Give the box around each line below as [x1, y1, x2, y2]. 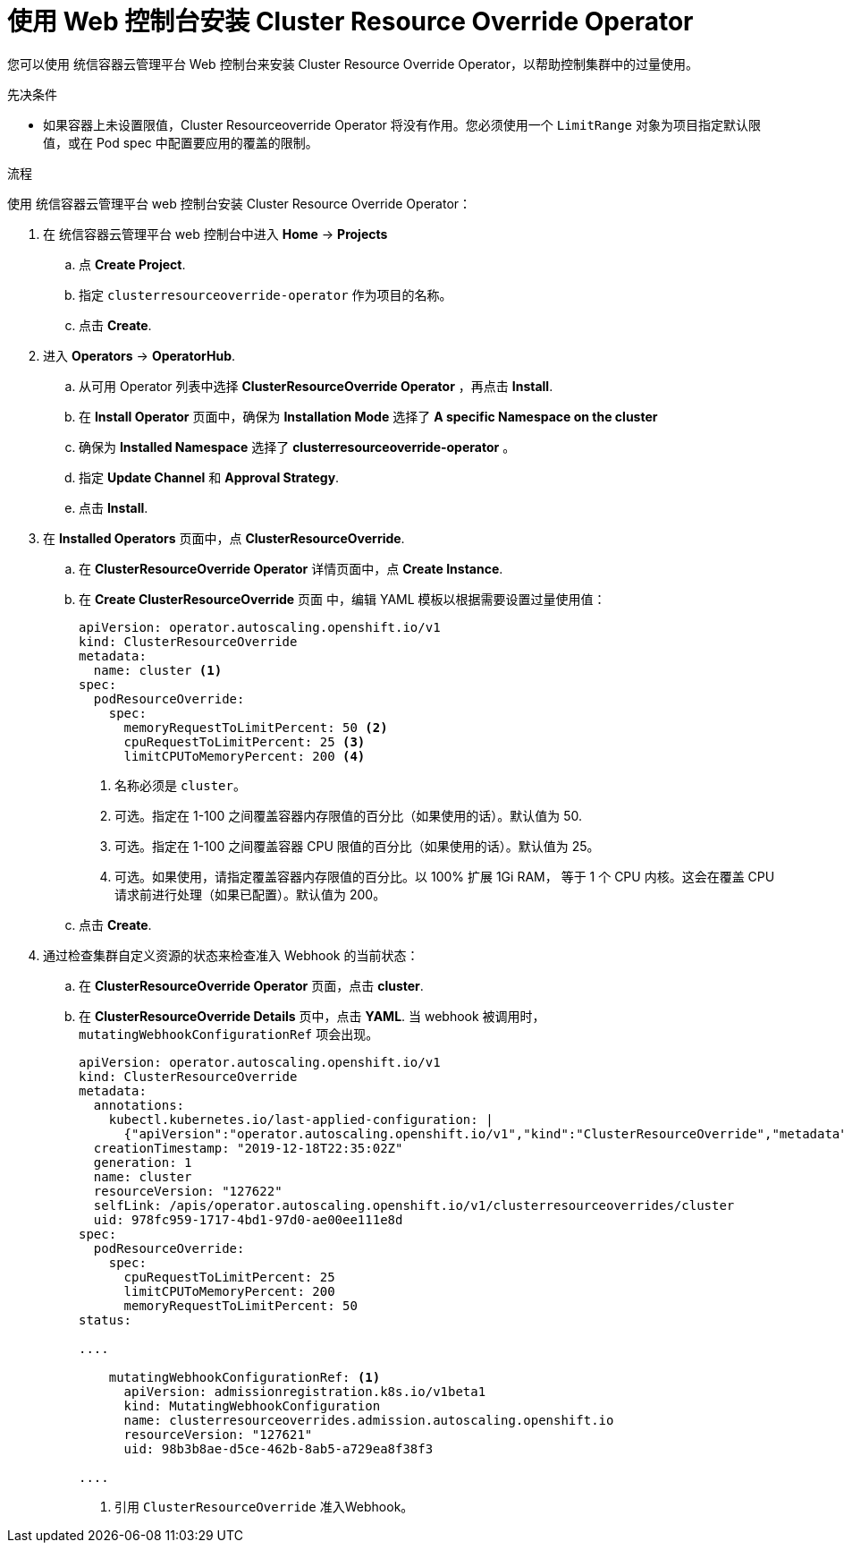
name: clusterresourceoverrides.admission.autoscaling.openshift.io [123, 1412, 614, 1427]
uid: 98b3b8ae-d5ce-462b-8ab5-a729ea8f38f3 [123, 1441, 434, 1456]
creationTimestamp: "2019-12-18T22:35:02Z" [93, 1140, 403, 1155]
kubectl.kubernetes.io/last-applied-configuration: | [108, 1111, 494, 1127]
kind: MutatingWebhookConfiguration [123, 1398, 381, 1413]
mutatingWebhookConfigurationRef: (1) [108, 1369, 381, 1384]
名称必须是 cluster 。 [114, 777, 246, 793]
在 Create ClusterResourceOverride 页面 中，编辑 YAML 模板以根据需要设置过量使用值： [79, 591, 606, 607]
